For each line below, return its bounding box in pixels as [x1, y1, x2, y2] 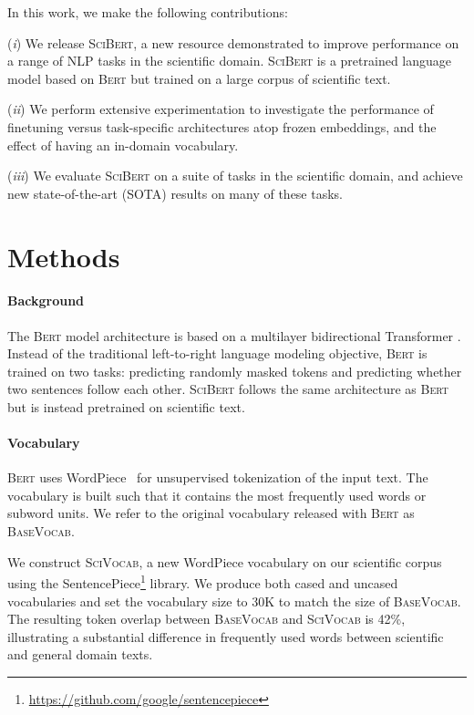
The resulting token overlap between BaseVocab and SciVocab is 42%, [7, 609, 406, 628]
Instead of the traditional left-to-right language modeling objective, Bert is [7, 344, 428, 363]
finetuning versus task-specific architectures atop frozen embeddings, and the [7, 117, 437, 136]
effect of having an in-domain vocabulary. [7, 135, 239, 154]
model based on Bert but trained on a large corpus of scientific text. [7, 68, 391, 88]
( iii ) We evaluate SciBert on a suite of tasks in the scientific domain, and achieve [7, 166, 463, 185]
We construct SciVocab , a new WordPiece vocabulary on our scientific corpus [7, 552, 442, 571]
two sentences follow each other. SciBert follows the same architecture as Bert [7, 379, 449, 399]
